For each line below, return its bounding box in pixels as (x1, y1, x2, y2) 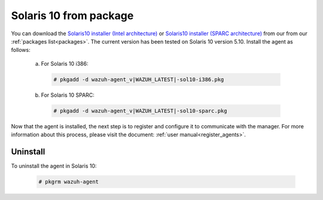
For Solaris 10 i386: (41, 60, 89, 67)
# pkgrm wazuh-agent (38, 178, 99, 185)
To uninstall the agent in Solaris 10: (11, 162, 97, 170)
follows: (11, 47, 31, 54)
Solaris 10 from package (11, 9, 134, 22)
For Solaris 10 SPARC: (41, 91, 95, 99)
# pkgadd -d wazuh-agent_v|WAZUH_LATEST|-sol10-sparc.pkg (53, 107, 227, 114)
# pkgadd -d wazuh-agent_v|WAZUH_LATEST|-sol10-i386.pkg (53, 76, 224, 83)
